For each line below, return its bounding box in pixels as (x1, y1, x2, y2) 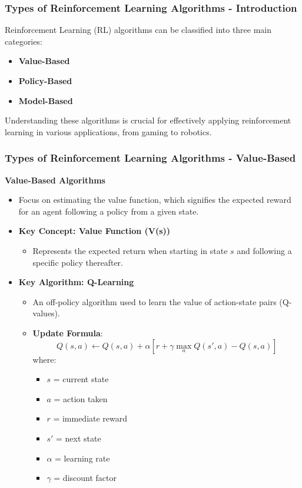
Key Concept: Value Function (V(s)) (18, 225, 171, 237)
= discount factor (54, 472, 117, 484)
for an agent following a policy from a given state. (18, 205, 199, 217)
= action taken (54, 392, 108, 405)
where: (32, 353, 57, 365)
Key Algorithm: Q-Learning (18, 276, 134, 288)
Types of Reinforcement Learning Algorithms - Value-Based (5, 151, 296, 165)
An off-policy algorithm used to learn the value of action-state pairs (32, 295, 277, 307)
